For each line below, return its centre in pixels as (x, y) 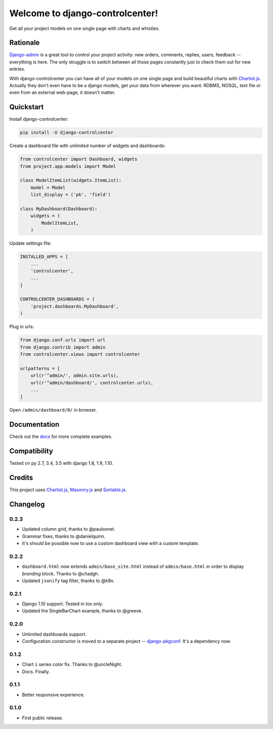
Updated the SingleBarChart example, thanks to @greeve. (82, 611)
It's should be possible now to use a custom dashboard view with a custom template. (110, 543)
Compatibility (31, 451)
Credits (21, 477)
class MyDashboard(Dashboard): (59, 209)
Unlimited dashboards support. (54, 634)
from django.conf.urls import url (63, 340)
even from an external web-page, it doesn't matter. (62, 93)
